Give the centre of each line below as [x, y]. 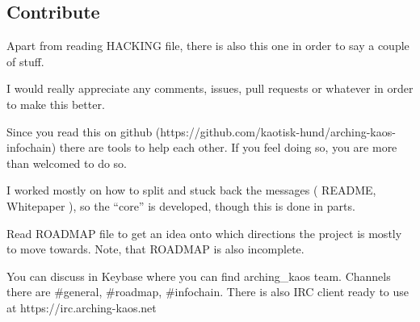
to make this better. [56, 104]
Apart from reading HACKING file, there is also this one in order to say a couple [208, 46]
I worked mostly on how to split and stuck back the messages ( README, [191, 190]
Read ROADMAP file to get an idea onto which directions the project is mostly [204, 233]
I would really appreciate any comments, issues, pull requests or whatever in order [210, 88]
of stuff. [25, 61]
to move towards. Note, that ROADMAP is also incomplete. [155, 249]
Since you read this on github [80, 131]
